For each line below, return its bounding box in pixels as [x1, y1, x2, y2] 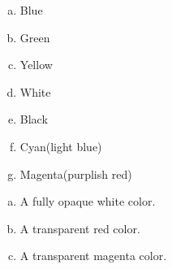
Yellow [19, 56, 53, 73]
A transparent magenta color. [19, 247, 167, 264]
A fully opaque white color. [19, 193, 156, 210]
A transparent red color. [19, 219, 140, 236]
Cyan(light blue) [19, 137, 102, 154]
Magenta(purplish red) [19, 165, 132, 182]
